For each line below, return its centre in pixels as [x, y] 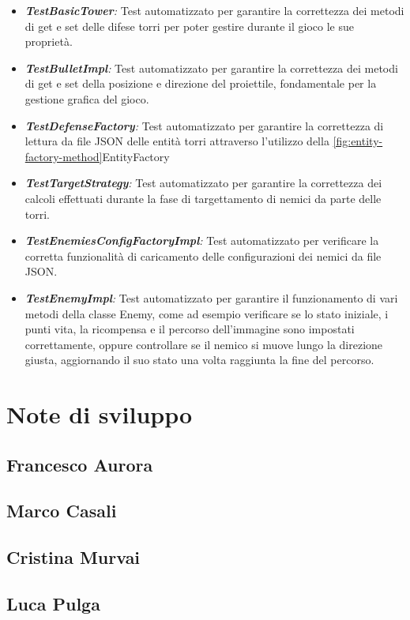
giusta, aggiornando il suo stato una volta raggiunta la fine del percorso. [199, 360]
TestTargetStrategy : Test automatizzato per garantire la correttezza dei [203, 183]
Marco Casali [62, 511]
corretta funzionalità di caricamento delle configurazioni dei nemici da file [203, 256]
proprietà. [49, 41]
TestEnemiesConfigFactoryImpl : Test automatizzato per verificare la [202, 240]
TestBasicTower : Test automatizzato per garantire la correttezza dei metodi [214, 10]
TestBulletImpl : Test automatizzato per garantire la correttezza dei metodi [211, 68]
